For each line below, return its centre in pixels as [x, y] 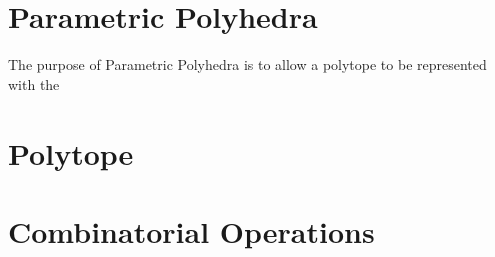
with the [34, 83]
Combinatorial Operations [191, 230]
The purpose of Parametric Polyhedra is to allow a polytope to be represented [247, 64]
